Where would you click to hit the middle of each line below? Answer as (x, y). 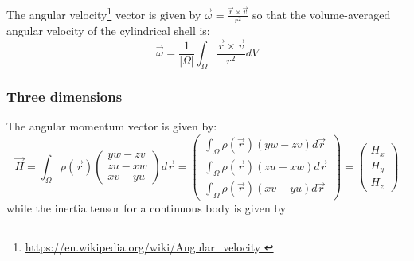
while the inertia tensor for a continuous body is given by (146, 208)
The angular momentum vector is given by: (112, 126)
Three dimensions (64, 96)
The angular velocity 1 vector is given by (104, 13)
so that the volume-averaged (322, 14)
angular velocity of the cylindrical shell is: (108, 30)
